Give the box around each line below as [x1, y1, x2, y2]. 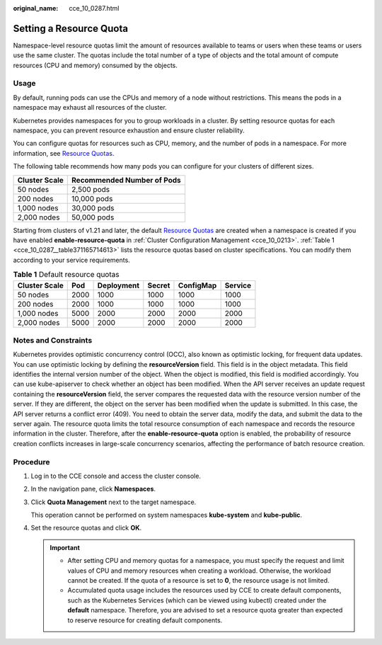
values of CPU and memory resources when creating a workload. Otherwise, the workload [67, 566, 332, 575]
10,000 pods [71, 193, 113, 203]
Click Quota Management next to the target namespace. [30, 498, 197, 506]
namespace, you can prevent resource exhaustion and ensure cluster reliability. [13, 126, 245, 135]
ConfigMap [178, 280, 217, 290]
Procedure [13, 457, 50, 467]
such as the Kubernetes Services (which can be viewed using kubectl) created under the [67, 595, 327, 605]
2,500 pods [71, 184, 110, 194]
